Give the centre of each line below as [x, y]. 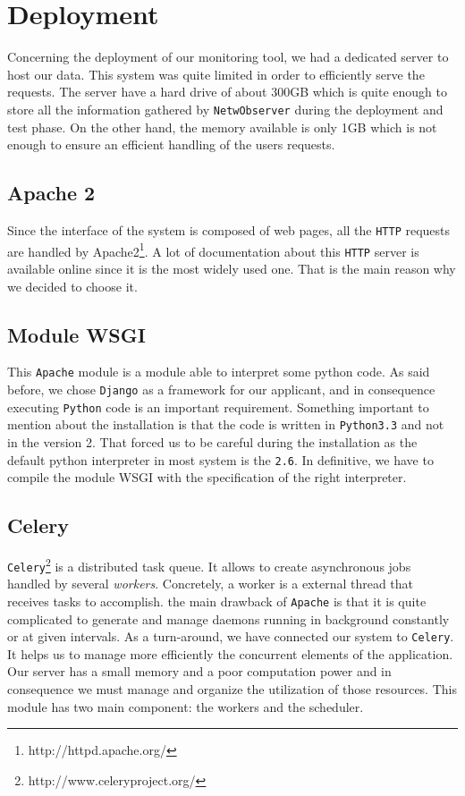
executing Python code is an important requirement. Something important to [218, 406]
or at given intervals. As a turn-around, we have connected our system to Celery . [231, 636]
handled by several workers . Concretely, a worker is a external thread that [211, 584]
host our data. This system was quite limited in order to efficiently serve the [216, 74]
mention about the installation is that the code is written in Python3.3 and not [226, 424]
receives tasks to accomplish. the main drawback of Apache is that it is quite [217, 601]
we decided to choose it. [72, 286]
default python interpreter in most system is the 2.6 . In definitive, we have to [220, 459]
